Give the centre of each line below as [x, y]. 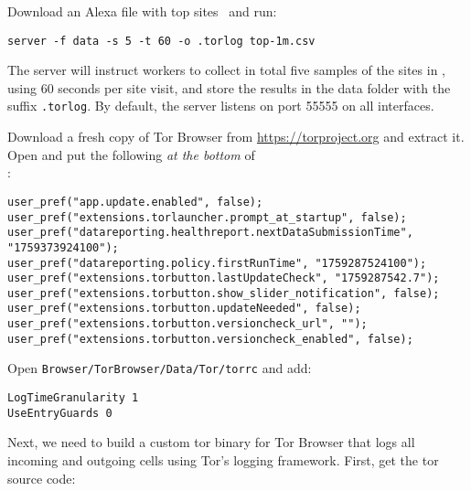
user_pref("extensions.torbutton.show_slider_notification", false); [224, 293]
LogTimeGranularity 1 [73, 398]
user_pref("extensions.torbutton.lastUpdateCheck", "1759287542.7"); [224, 278]
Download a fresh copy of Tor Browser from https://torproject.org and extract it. [236, 137]
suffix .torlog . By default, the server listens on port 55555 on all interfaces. [221, 106]
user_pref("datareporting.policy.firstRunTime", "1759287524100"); [217, 263]
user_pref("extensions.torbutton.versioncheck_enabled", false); [210, 339]
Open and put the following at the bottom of [131, 154]
